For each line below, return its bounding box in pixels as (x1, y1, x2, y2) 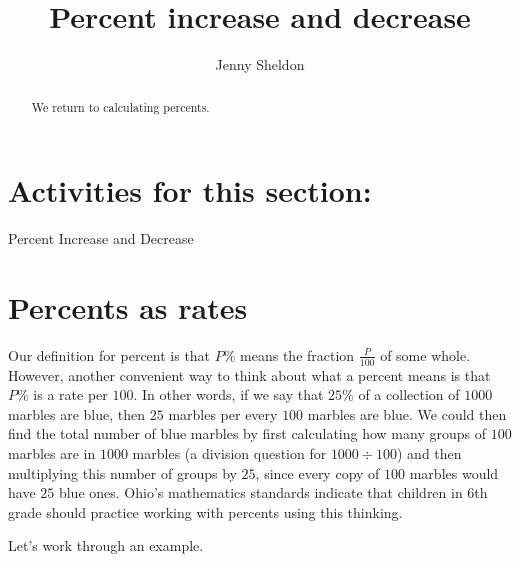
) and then (397, 443, 462, 464)
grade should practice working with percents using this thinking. (8, 501, 403, 522)
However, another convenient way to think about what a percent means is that (8, 364, 491, 385)
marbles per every (168, 403, 278, 424)
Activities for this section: (8, 170, 372, 211)
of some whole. (380, 344, 471, 365)
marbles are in (8, 443, 96, 464)
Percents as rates (8, 286, 248, 327)
